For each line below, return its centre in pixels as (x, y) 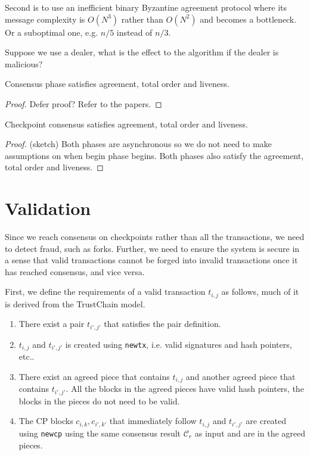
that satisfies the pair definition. (162, 324)
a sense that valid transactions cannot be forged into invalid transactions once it (151, 260)
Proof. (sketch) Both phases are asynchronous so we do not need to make (138, 144)
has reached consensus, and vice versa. (75, 271)
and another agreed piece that (241, 376)
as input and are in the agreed (250, 433)
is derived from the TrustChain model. (75, 303)
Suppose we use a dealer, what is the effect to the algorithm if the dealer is (142, 52)
